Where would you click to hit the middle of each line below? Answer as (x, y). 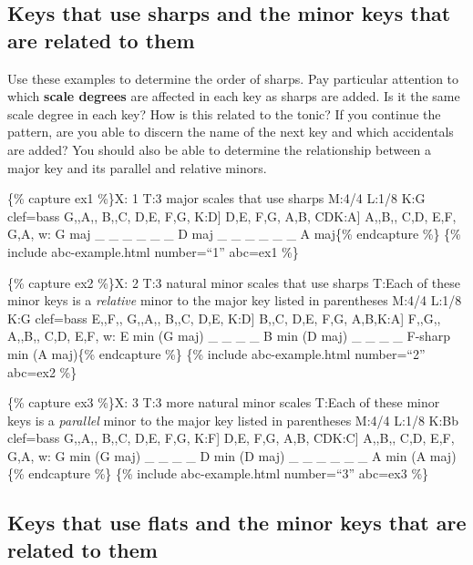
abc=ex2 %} (42, 371)
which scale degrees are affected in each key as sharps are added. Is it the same (234, 96)
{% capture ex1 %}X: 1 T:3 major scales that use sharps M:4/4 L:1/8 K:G (216, 198)
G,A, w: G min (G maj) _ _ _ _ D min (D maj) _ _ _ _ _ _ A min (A (217, 455)
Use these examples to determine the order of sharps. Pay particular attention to (233, 78)
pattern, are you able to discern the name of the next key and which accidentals (231, 132)
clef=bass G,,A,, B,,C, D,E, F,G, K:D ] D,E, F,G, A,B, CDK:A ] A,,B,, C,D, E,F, (232, 216)
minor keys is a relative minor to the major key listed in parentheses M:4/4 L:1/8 (235, 300)
